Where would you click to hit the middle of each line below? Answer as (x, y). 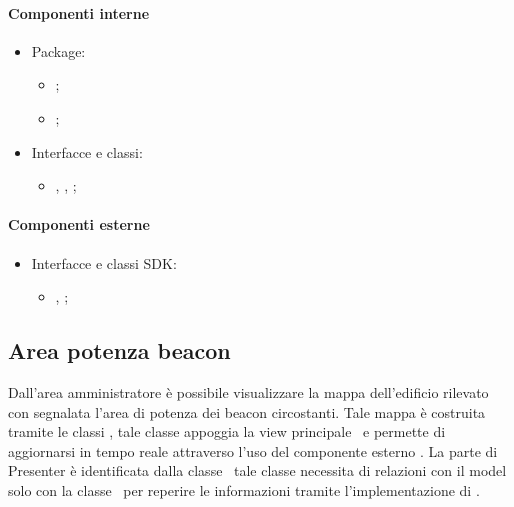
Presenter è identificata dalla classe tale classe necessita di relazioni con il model (257, 470)
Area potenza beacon (119, 350)
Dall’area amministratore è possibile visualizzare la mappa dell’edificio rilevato (248, 391)
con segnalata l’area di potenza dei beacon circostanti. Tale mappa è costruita (247, 411)
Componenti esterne (79, 224)
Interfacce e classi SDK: (104, 262)
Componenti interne (79, 12)
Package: (58, 50)
